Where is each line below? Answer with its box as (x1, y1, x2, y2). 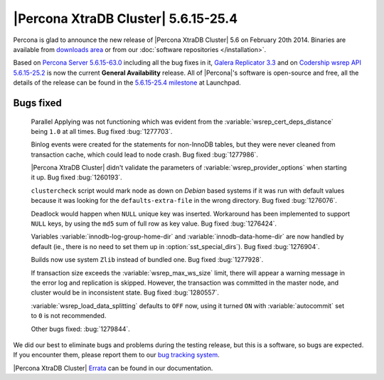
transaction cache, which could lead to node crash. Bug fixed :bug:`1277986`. (31, 150, 259, 159)
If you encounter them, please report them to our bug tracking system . (13, 351, 220, 359)
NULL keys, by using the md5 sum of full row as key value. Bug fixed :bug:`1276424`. (31, 219, 277, 228)
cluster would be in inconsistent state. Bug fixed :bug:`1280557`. (31, 288, 220, 297)
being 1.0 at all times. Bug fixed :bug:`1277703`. (31, 127, 173, 135)
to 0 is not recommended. (31, 312, 107, 320)
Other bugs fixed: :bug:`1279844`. (31, 324, 131, 333)
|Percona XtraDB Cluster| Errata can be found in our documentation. (13, 364, 213, 372)
